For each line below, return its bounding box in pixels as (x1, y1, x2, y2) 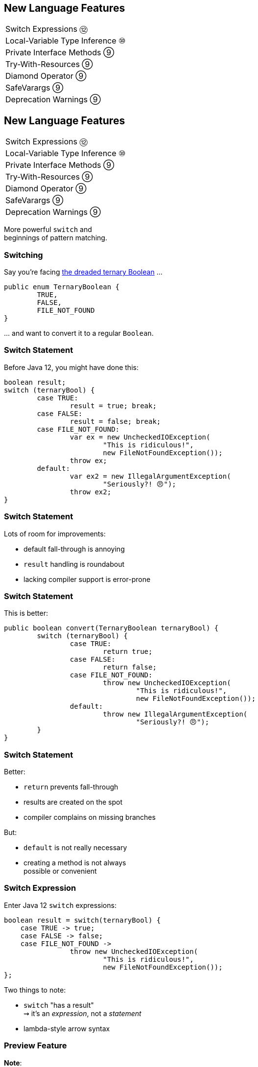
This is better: (4, 609, 48, 618)
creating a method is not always (23, 858, 126, 867)
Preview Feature (4, 1041, 67, 1051)
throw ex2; (70, 487, 112, 496)
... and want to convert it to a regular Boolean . (4, 329, 154, 338)
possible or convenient (23, 867, 97, 876)
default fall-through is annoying (23, 544, 125, 553)
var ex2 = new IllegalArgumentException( (70, 472, 231, 480)
